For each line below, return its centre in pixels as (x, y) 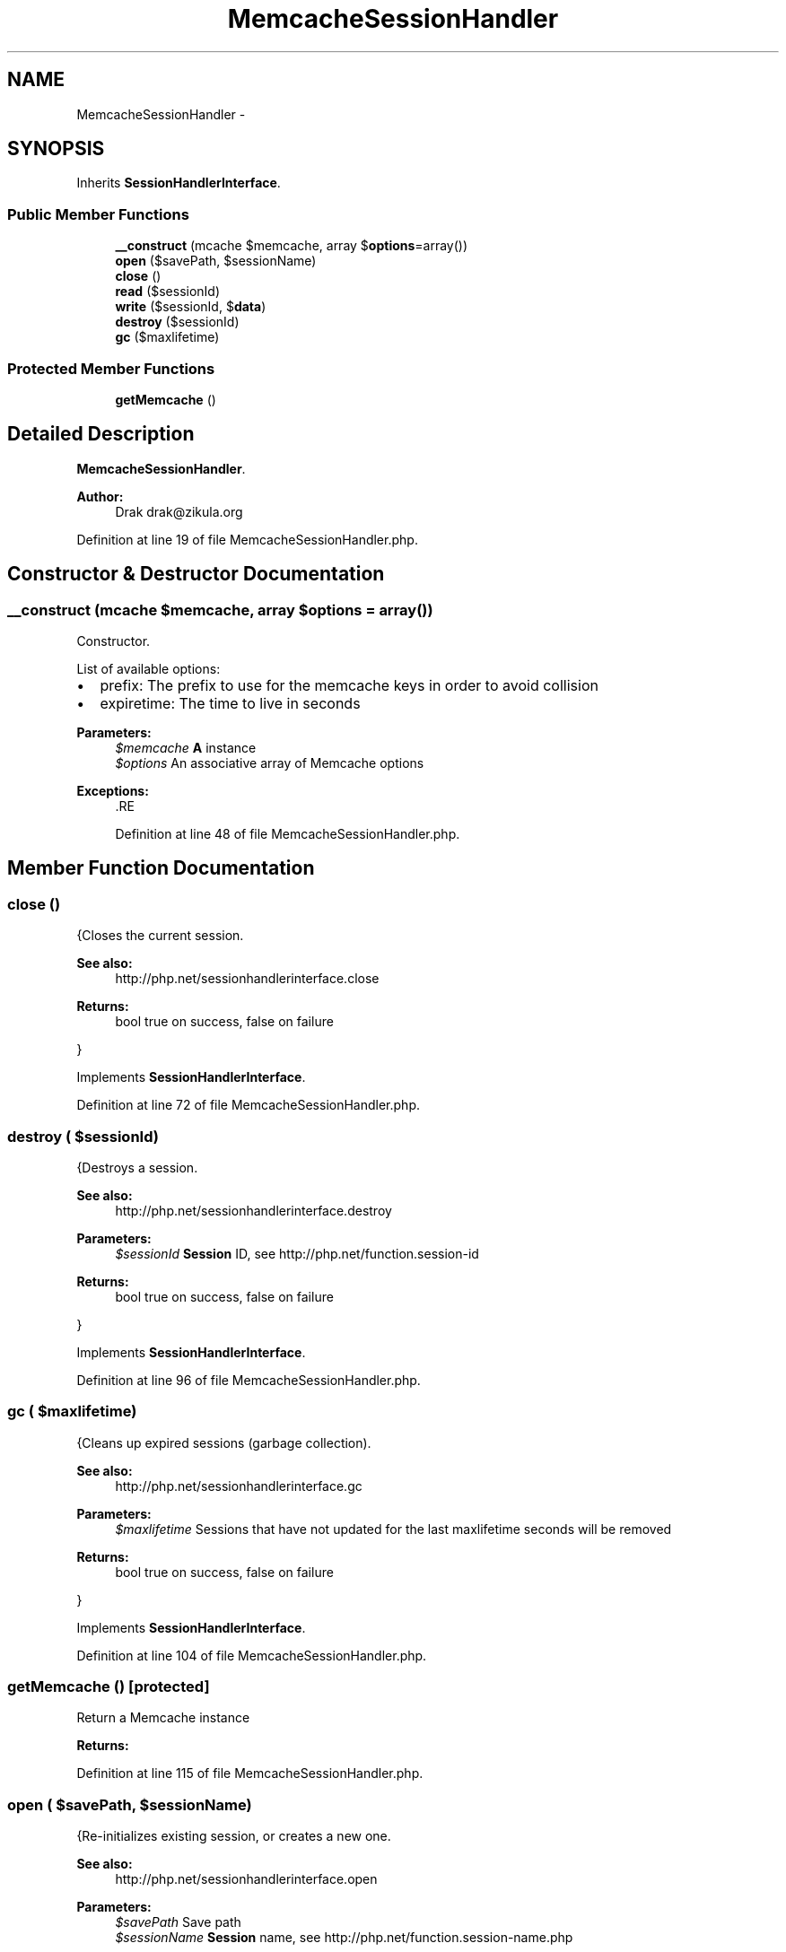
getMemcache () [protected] (109, 1687)
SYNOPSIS (56, 149)
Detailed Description (101, 434)
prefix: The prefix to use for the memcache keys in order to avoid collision (349, 685)
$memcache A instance (186, 748)
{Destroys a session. (137, 1167)
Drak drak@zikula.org (179, 511)
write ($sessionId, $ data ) (191, 307)
